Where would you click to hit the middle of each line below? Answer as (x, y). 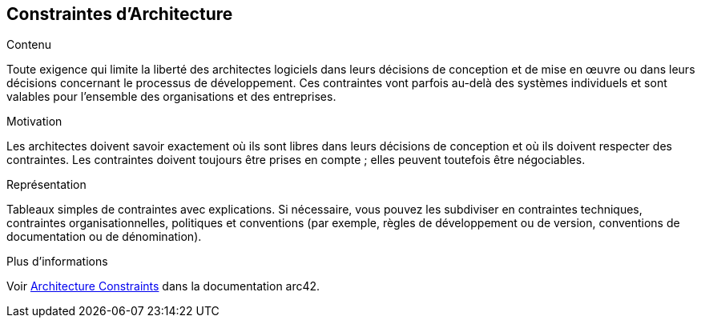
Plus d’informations (57, 262)
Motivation (34, 122)
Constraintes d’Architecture (120, 14)
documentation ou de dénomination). (104, 237)
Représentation (46, 185)
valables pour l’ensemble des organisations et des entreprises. (171, 97)
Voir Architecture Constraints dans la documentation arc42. (163, 286)
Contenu (29, 45)
